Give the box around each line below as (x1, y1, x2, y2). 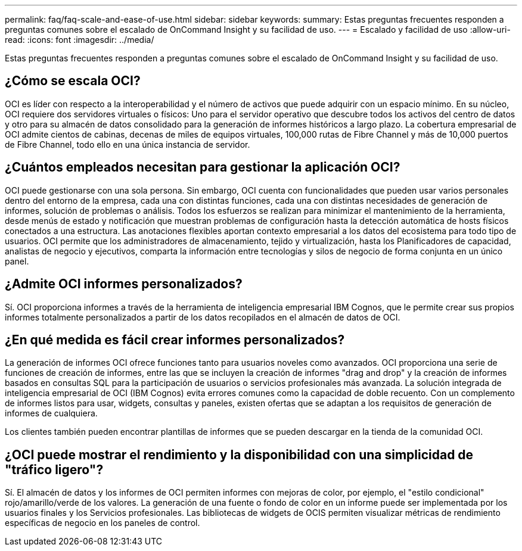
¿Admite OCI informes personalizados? (5, 276, 243, 292)
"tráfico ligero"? (5, 462, 104, 477)
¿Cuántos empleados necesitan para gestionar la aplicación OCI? (5, 160, 400, 175)
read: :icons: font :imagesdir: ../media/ (5, 35, 154, 45)
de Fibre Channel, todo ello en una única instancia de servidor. (5, 139, 250, 150)
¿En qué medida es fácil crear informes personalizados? (5, 332, 345, 347)
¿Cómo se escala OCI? (5, 73, 141, 89)
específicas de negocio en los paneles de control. (5, 518, 200, 528)
